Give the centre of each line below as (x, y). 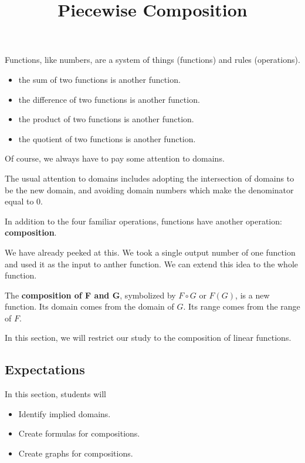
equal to (19, 201)
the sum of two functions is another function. (99, 79)
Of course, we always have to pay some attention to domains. (115, 158)
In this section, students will (55, 394)
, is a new (253, 295)
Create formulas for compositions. (79, 433)
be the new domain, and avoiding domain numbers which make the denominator (149, 189)
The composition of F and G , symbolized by (90, 295)
